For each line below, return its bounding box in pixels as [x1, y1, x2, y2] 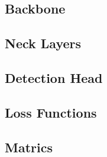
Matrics [5, 138, 53, 156]
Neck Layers [5, 34, 82, 52]
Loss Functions [5, 103, 97, 121]
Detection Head [5, 68, 103, 86]
